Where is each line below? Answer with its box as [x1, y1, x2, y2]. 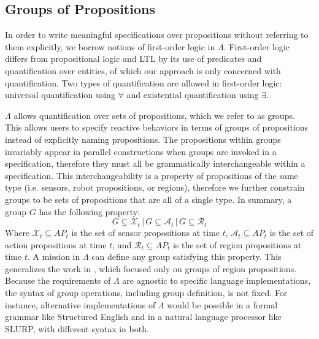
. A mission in [27, 250, 80, 263]
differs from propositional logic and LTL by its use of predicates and [5, 52, 262, 65]
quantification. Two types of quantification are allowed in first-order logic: [5, 76, 282, 89]
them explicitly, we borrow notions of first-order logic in [5, 40, 215, 53]
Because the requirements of [5, 274, 111, 287]
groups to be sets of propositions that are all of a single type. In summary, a [5, 192, 292, 205]
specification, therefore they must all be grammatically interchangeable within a [5, 157, 306, 170]
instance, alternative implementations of [5, 298, 156, 311]
